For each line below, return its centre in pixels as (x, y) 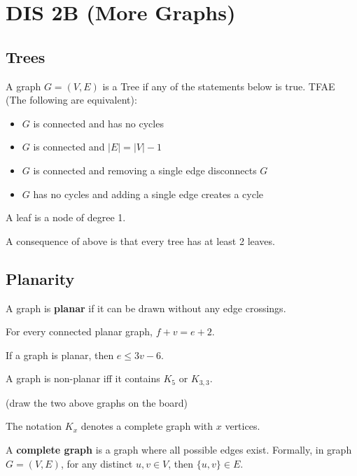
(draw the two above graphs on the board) (97, 402)
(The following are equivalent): (71, 100)
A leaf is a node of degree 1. (66, 217)
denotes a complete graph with (147, 426)
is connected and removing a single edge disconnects (145, 170)
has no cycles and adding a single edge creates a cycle (148, 194)
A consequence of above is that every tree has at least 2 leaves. (140, 240)
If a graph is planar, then (60, 355)
